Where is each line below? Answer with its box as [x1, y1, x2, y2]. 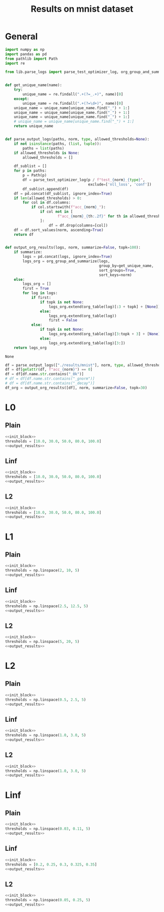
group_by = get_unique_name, [99, 263, 154, 268]
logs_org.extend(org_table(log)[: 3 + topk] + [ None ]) [48, 304, 161, 309]
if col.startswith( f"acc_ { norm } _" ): [31, 205, 106, 210]
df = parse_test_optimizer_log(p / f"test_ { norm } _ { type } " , [22, 178, 145, 182]
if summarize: [14, 250, 42, 255]
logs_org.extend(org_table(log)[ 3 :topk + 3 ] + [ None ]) [48, 332, 163, 337]
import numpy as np [5, 47, 45, 52]
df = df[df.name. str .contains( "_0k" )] [5, 372, 84, 377]
